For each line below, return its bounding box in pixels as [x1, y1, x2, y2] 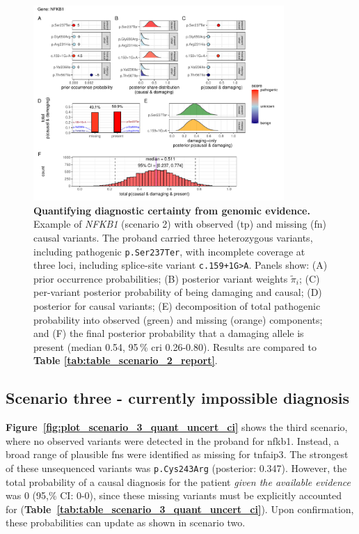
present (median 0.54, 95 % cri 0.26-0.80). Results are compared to [33, 339, 317, 354]
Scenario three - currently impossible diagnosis [6, 387, 350, 409]
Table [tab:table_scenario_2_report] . [33, 353, 218, 368]
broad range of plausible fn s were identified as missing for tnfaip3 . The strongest [6, 447, 349, 462]
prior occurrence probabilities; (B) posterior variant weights [33, 271, 288, 285]
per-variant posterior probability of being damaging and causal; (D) [33, 285, 322, 299]
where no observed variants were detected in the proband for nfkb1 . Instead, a [6, 433, 340, 448]
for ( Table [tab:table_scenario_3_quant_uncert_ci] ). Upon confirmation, [6, 501, 354, 516]
